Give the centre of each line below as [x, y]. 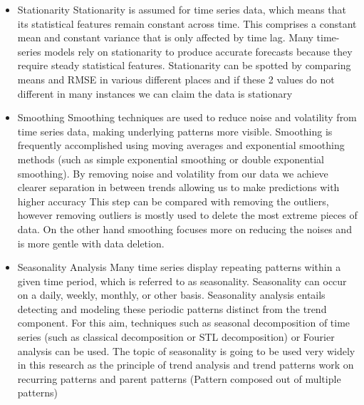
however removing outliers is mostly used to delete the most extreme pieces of [187, 215]
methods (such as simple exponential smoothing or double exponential [171, 159]
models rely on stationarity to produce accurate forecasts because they [198, 51]
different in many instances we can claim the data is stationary [155, 93]
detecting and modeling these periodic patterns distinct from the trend [172, 308]
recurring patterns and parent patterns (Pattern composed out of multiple [179, 378]
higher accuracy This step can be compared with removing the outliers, [173, 201]
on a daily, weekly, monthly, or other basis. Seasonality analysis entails [171, 295]
